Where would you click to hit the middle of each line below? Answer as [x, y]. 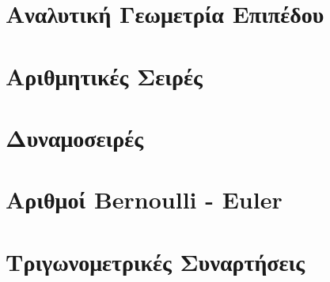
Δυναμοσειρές [75, 137]
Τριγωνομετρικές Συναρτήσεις [156, 261]
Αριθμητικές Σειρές [104, 75]
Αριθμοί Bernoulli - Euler [144, 199]
